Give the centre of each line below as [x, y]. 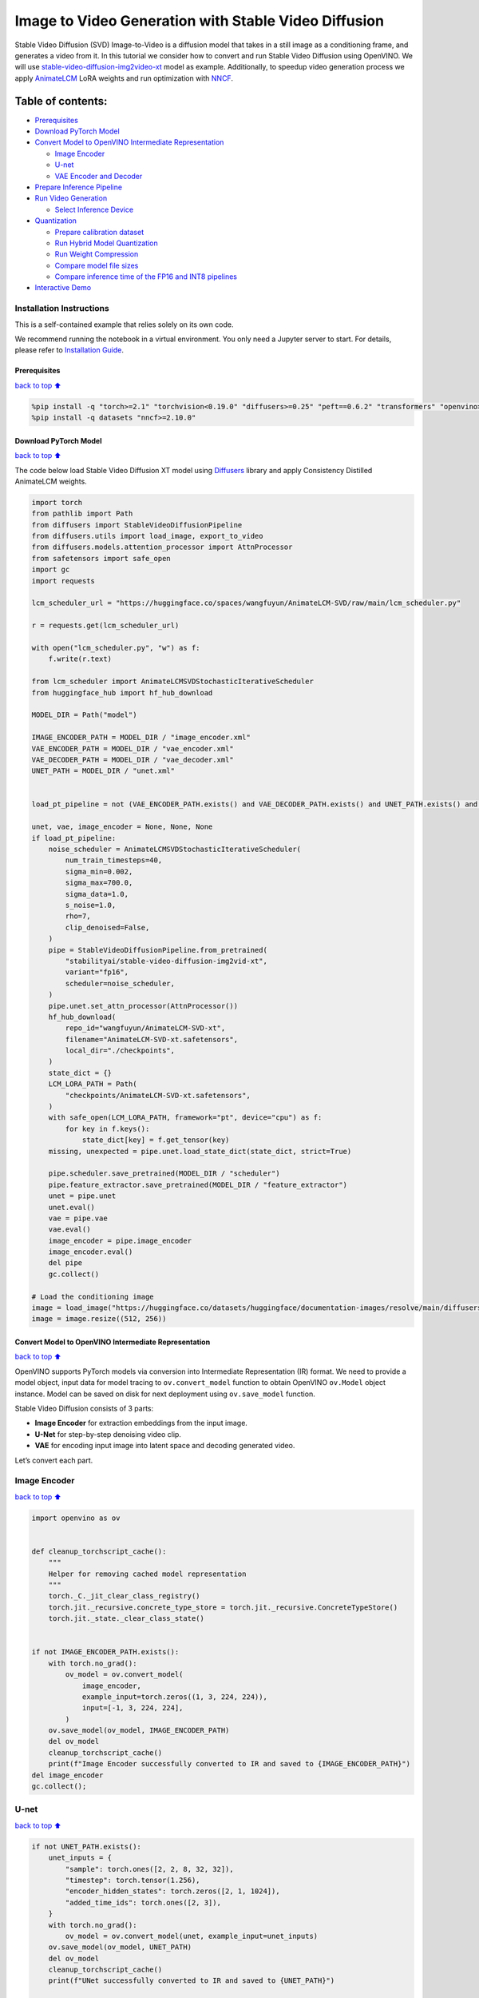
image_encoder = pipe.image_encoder [120, 1240]
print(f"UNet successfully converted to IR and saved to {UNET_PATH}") [192, 1981]
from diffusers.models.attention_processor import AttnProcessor [162, 547]
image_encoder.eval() [91, 1252]
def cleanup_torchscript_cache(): [99, 1551]
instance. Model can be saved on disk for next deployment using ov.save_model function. [165, 1394]
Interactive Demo [63, 288]
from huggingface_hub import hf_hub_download [122, 693]
